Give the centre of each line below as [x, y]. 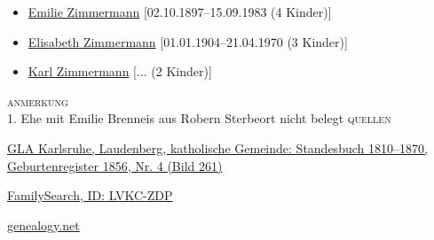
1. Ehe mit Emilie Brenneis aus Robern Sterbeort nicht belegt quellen [199, 118]
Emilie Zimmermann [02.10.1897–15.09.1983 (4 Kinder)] [180, 12]
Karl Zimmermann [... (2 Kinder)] [120, 71]
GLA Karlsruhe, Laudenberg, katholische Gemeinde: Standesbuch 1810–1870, [217, 147]
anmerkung [38, 101]
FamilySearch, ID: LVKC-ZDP [90, 195]
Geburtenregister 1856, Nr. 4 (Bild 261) [115, 165]
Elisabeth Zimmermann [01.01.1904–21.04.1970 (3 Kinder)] [188, 41]
